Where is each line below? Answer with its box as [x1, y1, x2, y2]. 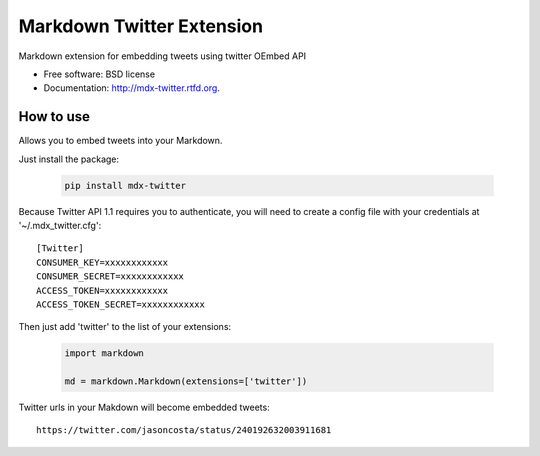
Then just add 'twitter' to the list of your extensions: [18, 321, 232, 333]
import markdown [64, 348, 145, 359]
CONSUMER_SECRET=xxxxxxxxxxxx [36, 271, 185, 282]
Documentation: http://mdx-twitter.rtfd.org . [43, 82, 220, 94]
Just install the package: [18, 153, 120, 165]
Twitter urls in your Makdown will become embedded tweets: [18, 401, 270, 414]
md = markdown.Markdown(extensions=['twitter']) [64, 376, 308, 387]
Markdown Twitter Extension [18, 15, 264, 37]
